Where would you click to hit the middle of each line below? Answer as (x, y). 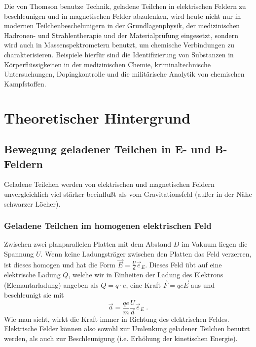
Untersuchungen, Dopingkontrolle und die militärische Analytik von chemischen (124, 74)
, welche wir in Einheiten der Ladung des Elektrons (146, 274)
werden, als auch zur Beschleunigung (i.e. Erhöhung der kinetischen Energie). (121, 338)
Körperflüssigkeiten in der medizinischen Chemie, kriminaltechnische (107, 64)
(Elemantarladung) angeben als (51, 285)
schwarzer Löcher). (32, 203)
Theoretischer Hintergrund (97, 117)
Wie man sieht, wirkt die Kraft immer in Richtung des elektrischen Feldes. (117, 319)
